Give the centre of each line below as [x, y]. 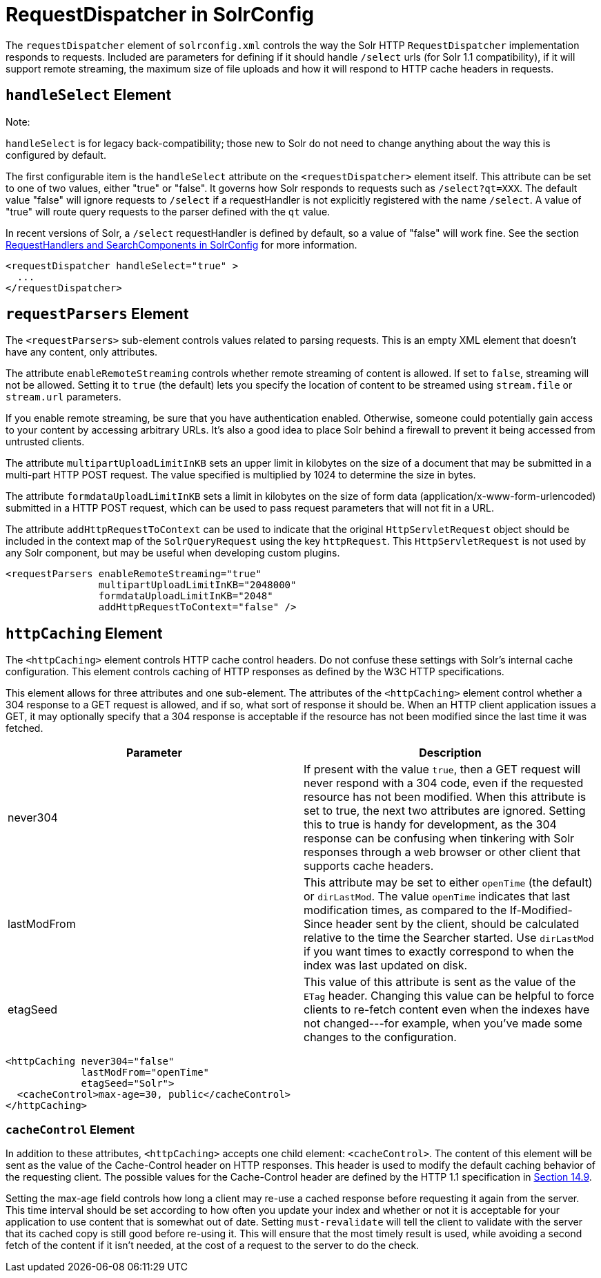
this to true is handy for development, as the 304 [430, 825]
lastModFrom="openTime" [145, 1073]
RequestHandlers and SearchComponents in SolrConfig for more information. [181, 244]
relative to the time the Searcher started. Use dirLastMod [449, 938]
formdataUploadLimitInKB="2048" [186, 596]
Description [450, 753]
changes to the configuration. [380, 1037]
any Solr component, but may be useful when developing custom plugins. [173, 553]
